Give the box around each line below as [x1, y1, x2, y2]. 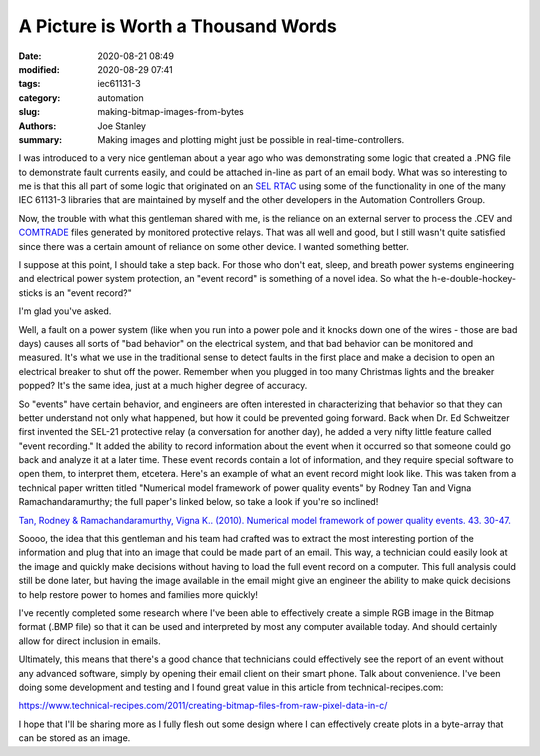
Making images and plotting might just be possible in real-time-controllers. [97, 133, 405, 145]
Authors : [18, 120, 57, 132]
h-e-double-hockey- [431, 273, 517, 285]
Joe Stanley [97, 120, 147, 132]
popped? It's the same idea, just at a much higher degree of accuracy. [18, 380, 308, 392]
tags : [18, 78, 41, 90]
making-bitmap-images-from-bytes [97, 106, 244, 118]
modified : [18, 63, 60, 75]
